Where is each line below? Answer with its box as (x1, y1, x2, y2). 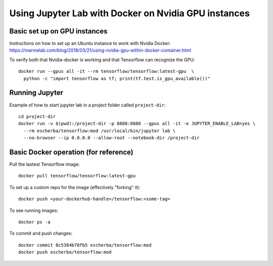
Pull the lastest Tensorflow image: (9, 161, 80, 167)
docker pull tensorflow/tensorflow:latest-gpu (18, 173, 136, 179)
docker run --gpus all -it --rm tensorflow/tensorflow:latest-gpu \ (18, 68, 195, 74)
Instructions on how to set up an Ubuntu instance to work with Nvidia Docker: (9, 41, 171, 47)
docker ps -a (18, 219, 51, 225)
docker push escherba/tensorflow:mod (18, 249, 112, 255)
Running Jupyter (9, 89, 63, 97)
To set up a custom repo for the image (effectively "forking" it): (9, 184, 141, 190)
